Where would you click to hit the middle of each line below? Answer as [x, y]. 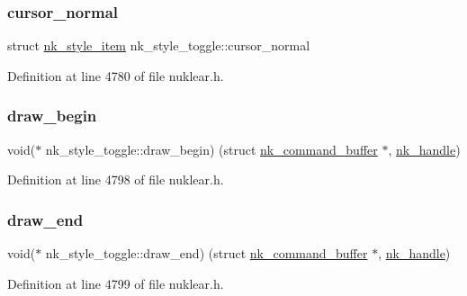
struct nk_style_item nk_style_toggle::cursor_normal [159, 45]
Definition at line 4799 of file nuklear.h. [116, 283]
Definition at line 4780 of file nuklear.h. [116, 75]
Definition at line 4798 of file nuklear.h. [116, 179]
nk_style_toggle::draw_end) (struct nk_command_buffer [207, 253]
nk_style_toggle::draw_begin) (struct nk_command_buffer [211, 149]
